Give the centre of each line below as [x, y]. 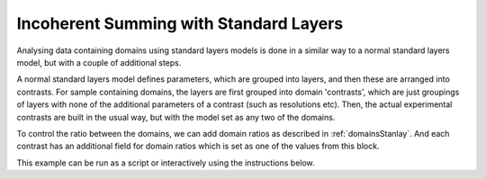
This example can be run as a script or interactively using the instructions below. [166, 163]
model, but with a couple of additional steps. [99, 62]
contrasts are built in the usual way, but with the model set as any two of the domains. [176, 117]
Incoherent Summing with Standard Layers [180, 23]
